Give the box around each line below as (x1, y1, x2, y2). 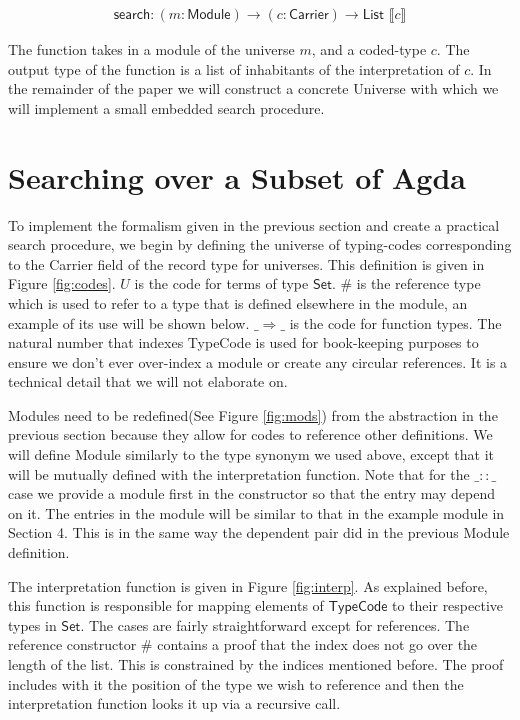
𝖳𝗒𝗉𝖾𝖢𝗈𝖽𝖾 (328, 600, 388, 615)
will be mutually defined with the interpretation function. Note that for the (8, 463, 470, 484)
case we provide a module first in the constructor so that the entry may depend (8, 483, 495, 504)
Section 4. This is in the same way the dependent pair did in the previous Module (8, 522, 510, 543)
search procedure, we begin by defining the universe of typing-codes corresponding (8, 234, 512, 255)
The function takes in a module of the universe (8, 39, 295, 60)
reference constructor (8, 634, 137, 655)
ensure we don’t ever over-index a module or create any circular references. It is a (8, 351, 508, 372)
